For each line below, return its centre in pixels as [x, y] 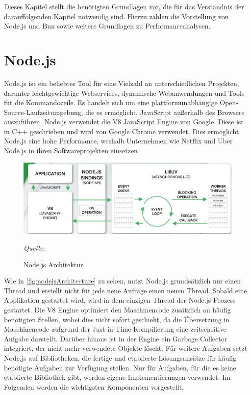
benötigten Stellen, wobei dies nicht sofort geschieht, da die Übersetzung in [117, 319]
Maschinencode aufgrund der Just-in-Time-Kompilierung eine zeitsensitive [115, 329]
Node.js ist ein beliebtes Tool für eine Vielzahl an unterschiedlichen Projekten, [122, 83]
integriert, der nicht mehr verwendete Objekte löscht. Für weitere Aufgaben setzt [126, 348]
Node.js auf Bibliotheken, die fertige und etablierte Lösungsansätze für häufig [120, 357]
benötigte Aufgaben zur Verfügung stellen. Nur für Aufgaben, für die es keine [120, 367]
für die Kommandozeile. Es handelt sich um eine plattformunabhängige [111, 102]
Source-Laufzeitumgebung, [44, 112]
